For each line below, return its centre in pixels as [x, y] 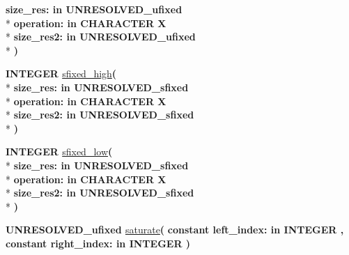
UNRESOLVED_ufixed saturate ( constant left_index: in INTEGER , [175, 230]
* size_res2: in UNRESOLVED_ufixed [101, 37]
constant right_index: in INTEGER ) [98, 243]
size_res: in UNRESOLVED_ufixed [94, 9]
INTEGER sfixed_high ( [61, 74]
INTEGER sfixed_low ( [59, 152]
